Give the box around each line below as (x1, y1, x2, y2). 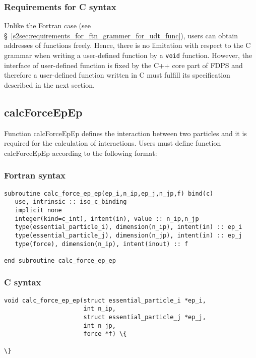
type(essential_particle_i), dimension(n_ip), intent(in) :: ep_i (15, 223, 242, 231)
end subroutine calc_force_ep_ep (4, 257, 116, 264)
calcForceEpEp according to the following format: (4, 147, 157, 158)
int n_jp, (83, 322, 116, 329)
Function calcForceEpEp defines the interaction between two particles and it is (4, 128, 247, 138)
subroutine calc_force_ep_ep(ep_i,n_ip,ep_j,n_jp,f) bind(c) (4, 190, 214, 197)
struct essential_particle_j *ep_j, (83, 314, 206, 321)
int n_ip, (83, 305, 116, 313)
